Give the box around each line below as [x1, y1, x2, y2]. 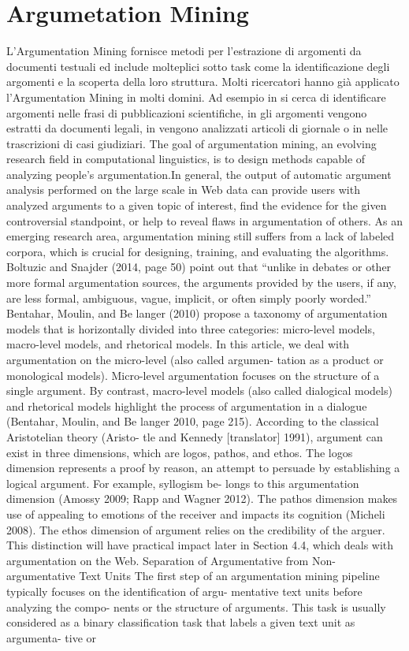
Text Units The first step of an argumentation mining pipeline [79, 567, 380, 584]
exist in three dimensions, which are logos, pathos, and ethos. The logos [6, 444, 353, 460]
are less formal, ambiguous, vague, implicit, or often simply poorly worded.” [6, 289, 371, 306]
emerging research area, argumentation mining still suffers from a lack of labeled [6, 228, 395, 244]
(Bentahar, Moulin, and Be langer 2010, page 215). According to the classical [6, 413, 379, 430]
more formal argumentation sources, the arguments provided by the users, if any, [6, 274, 396, 291]
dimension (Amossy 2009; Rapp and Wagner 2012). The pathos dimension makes [6, 490, 398, 507]
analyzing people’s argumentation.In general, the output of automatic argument [6, 166, 392, 182]
